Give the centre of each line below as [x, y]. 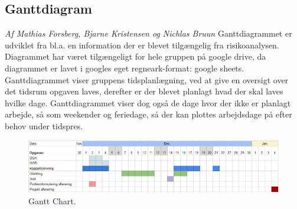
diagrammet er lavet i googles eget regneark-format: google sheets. [125, 68]
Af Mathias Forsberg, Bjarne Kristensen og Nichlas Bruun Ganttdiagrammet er [148, 33]
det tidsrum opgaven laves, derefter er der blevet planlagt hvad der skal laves [144, 91]
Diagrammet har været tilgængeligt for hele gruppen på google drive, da [136, 56]
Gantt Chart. [52, 200]
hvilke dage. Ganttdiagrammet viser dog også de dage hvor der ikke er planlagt [148, 102]
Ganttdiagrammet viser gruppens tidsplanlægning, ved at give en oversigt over [147, 79]
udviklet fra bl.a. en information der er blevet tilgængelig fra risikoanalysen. [142, 45]
